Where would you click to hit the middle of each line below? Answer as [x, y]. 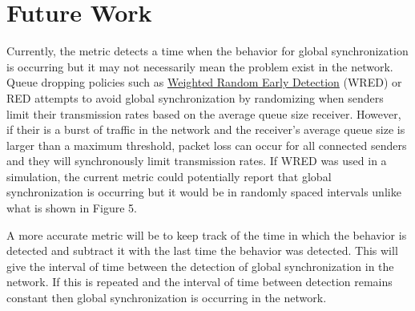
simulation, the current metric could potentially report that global [169, 176]
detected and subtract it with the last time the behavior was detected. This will [202, 250]
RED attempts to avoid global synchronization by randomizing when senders [195, 97]
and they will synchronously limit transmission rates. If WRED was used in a [197, 161]
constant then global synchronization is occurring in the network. [167, 298]
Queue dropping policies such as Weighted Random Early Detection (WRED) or [204, 82]
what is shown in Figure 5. [72, 208]
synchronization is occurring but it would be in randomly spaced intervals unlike [204, 192]
